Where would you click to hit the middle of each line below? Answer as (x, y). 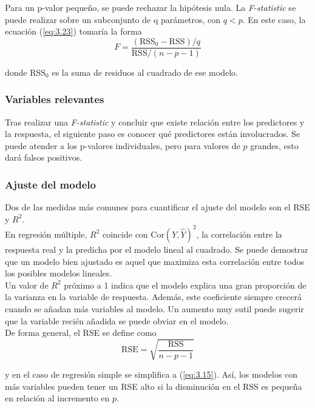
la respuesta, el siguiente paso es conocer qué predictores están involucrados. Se (153, 134)
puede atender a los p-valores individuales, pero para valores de (123, 145)
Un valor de (27, 285)
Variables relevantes (55, 99)
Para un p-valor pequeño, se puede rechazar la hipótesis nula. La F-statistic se (151, 7)
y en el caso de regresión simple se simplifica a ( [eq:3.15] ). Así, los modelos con (151, 374)
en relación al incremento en (57, 398)
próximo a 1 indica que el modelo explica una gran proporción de (185, 285)
